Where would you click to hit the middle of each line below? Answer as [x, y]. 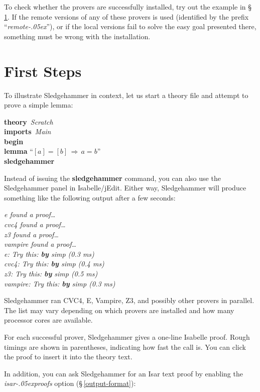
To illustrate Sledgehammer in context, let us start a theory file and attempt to [126, 95]
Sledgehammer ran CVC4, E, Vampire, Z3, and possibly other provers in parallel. [129, 300]
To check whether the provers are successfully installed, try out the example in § [128, 7]
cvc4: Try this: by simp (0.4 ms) [54, 264]
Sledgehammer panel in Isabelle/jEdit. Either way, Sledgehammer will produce [125, 188]
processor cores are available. [48, 320]
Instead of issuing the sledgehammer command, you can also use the [112, 178]
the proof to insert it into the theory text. [68, 357]
